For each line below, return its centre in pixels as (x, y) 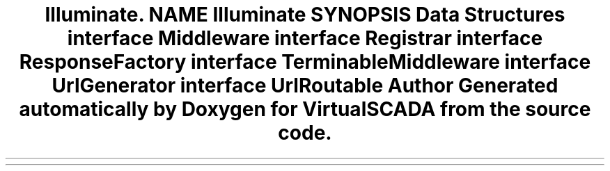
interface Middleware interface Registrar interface (305, 38)
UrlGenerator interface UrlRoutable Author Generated (305, 85)
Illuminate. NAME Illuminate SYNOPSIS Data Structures (305, 15)
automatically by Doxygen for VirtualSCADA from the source (305, 109)
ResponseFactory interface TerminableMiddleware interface (305, 62)
